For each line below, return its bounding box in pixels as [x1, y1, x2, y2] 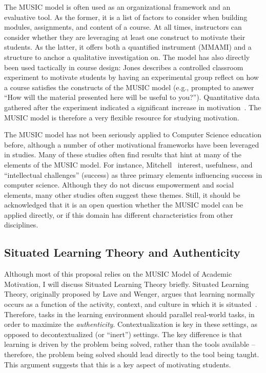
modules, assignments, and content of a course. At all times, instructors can [4, 22, 242, 32]
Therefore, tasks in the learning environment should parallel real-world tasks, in [4, 308, 255, 319]
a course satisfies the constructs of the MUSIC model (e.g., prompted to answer [4, 81, 254, 92]
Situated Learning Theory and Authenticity [4, 244, 240, 260]
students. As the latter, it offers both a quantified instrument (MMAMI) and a [4, 42, 252, 52]
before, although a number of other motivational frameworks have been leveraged [4, 139, 259, 150]
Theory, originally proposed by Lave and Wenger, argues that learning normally [4, 288, 255, 299]
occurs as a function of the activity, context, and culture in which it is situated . [4, 299, 257, 309]
